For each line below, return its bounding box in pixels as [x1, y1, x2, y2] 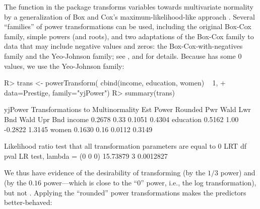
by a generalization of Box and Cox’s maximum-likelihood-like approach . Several [4, 11, 255, 22]
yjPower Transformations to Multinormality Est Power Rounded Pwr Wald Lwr [4, 104, 251, 115]
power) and [220, 167, 255, 178]
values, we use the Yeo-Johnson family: [4, 60, 124, 71]
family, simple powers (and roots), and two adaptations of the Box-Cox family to [4, 31, 254, 41]
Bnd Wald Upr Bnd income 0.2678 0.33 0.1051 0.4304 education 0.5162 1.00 [4, 114, 239, 124]
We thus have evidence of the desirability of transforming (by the [4, 167, 206, 178]
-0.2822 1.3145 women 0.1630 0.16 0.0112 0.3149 [4, 124, 153, 134]
